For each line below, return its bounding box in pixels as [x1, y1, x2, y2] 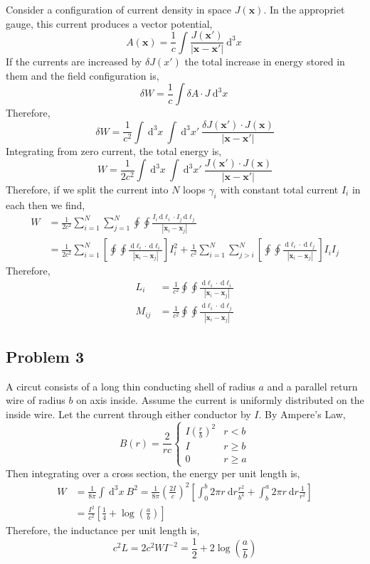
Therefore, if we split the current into [6, 181, 169, 196]
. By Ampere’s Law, [258, 407, 346, 422]
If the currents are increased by [6, 54, 142, 69]
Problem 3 [6, 346, 84, 368]
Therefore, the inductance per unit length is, [6, 522, 200, 537]
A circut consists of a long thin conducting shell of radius [6, 378, 255, 393]
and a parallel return [267, 378, 358, 393]
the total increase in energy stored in [184, 54, 345, 69]
